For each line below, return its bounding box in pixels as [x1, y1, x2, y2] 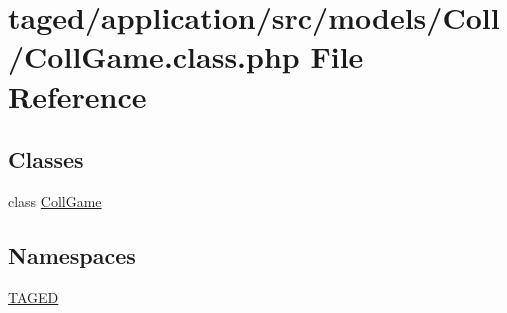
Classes [8, 144, 84, 175]
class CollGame [8, 190, 102, 211]
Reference [8, 75, 147, 116]
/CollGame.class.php [8, 36, 300, 77]
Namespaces [8, 239, 136, 270]
